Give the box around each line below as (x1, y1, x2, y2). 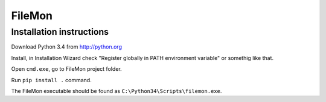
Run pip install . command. (11, 76, 92, 83)
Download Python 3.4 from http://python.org (11, 43, 122, 50)
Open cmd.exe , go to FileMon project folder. (11, 65, 122, 73)
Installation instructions (11, 26, 109, 37)
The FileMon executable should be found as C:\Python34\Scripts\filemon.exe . (11, 87, 222, 94)
